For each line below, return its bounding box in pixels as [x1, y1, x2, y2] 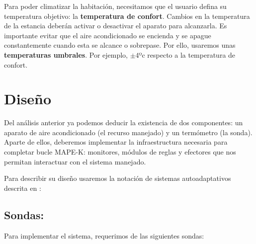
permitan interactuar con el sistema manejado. [4, 156, 146, 166]
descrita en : [4, 182, 41, 193]
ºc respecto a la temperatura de [139, 49, 236, 60]
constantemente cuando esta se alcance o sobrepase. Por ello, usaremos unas [4, 40, 236, 50]
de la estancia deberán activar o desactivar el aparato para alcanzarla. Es [4, 20, 227, 31]
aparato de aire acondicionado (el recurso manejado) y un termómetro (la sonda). [4, 127, 253, 137]
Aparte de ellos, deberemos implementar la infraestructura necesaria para [4, 137, 228, 147]
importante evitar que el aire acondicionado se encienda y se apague [4, 30, 211, 40]
